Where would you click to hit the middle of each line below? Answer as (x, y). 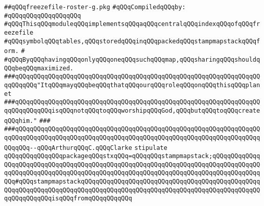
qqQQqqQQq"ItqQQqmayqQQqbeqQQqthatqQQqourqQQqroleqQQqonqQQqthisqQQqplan (132, 85)
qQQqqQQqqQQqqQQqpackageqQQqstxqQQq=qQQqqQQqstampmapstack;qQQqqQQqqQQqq (132, 156)
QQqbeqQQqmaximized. (39, 68)
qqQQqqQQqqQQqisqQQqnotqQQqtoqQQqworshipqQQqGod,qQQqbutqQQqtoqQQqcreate (132, 110)
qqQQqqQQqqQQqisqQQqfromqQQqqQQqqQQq (68, 199)
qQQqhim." (21, 121)
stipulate (151, 148)
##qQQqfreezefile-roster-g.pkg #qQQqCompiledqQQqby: (95, 7)
